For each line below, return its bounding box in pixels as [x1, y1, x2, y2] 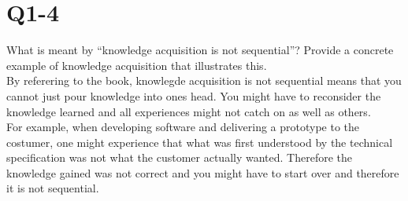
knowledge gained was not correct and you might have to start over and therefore [6, 164, 399, 181]
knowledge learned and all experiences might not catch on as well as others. [6, 103, 371, 119]
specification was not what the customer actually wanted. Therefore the [6, 149, 352, 166]
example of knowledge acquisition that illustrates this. [6, 57, 267, 73]
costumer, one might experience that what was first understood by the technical [6, 133, 393, 150]
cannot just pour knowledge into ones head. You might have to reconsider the [6, 87, 381, 104]
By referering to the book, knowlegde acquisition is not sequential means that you [6, 72, 402, 89]
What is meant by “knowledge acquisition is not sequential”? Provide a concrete [6, 42, 394, 58]
